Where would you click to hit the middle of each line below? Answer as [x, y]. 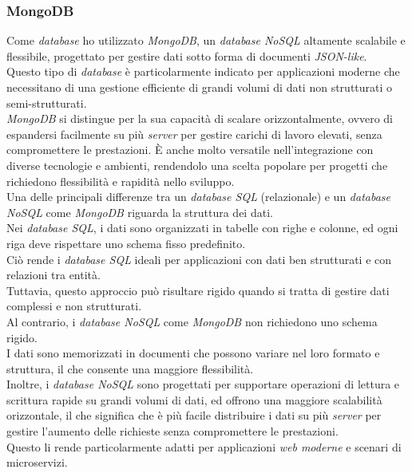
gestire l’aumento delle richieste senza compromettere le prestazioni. [172, 431]
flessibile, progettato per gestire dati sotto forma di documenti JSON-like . [187, 55]
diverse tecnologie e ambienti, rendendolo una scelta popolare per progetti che [197, 165]
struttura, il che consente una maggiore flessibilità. [130, 368]
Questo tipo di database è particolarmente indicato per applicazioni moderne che [203, 71]
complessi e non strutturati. [74, 306]
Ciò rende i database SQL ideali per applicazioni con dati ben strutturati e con [199, 259]
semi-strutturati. [47, 102]
